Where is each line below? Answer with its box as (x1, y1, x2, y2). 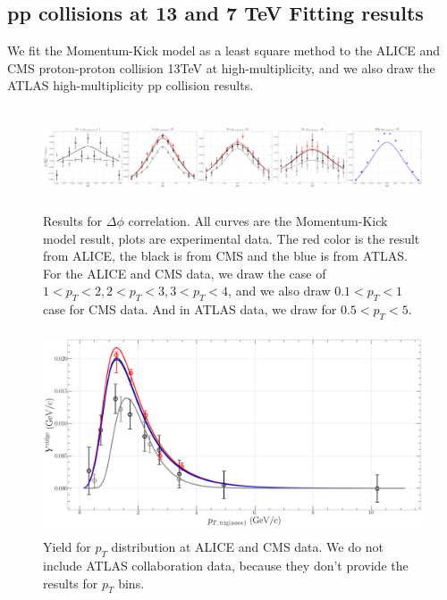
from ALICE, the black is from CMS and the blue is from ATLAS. (43, 246, 409, 265)
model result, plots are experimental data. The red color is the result (43, 229, 420, 247)
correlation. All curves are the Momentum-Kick (128, 211, 388, 229)
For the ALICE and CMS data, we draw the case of (43, 263, 326, 282)
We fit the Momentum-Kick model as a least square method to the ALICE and (7, 41, 441, 60)
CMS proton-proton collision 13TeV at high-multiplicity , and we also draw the (7, 58, 435, 77)
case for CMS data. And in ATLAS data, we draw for (43, 300, 337, 319)
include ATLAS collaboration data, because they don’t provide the (43, 556, 409, 575)
